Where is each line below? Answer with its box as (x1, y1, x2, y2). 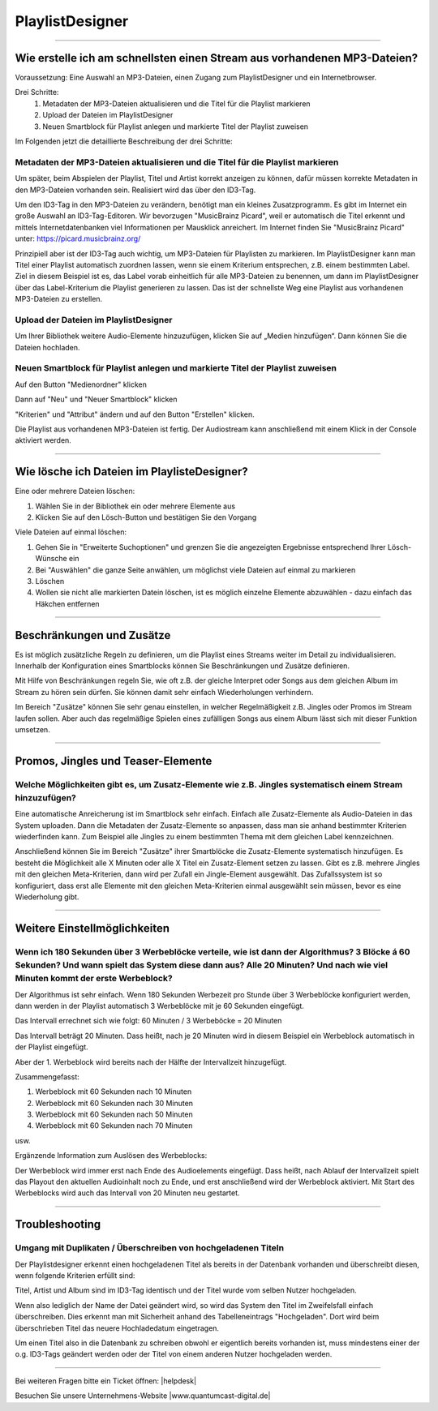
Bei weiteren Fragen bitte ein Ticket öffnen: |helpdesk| (15, 1375, 197, 1386)
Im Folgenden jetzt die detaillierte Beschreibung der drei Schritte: (15, 136, 233, 146)
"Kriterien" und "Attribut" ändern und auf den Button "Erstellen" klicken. (15, 410, 255, 419)
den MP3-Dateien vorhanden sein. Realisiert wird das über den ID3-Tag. (15, 185, 256, 195)
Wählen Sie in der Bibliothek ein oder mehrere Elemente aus (35, 501, 235, 511)
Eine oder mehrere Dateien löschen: (15, 487, 135, 496)
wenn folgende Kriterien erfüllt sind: (15, 1270, 135, 1280)
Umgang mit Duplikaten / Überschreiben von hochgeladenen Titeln (15, 1242, 284, 1254)
